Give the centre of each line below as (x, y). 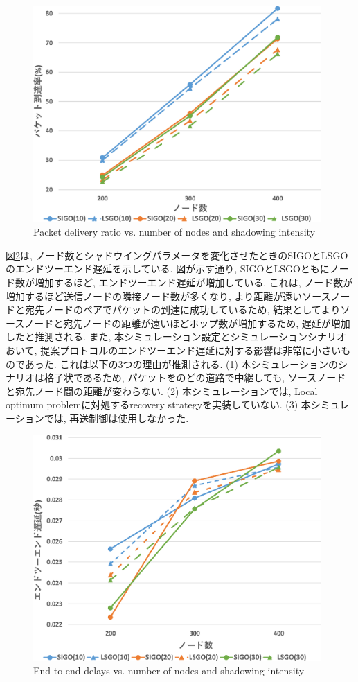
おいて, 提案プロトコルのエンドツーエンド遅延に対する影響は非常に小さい (173, 350)
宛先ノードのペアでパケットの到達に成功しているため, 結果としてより (182, 309)
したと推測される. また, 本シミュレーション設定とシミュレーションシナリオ (176, 336)
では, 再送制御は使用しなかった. (116, 418)
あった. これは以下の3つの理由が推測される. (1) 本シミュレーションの (181, 364)
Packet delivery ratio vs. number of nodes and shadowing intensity (174, 232)
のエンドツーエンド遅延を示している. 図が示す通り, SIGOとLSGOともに (168, 269)
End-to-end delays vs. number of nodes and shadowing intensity (169, 671)
